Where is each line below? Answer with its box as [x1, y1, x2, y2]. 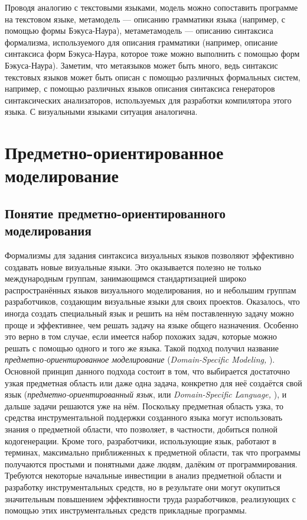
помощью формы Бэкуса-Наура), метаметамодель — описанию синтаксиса [5, 24, 273, 37]
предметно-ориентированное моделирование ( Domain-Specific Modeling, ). [5, 353, 275, 366]
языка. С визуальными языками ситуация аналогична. [5, 105, 198, 118]
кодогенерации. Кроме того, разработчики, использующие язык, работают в [5, 434, 276, 447]
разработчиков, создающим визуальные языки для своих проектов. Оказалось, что [5, 295, 300, 308]
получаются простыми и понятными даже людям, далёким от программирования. [5, 457, 298, 470]
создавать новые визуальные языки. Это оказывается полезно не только [5, 260, 262, 273]
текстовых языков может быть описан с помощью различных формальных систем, [5, 70, 301, 83]
